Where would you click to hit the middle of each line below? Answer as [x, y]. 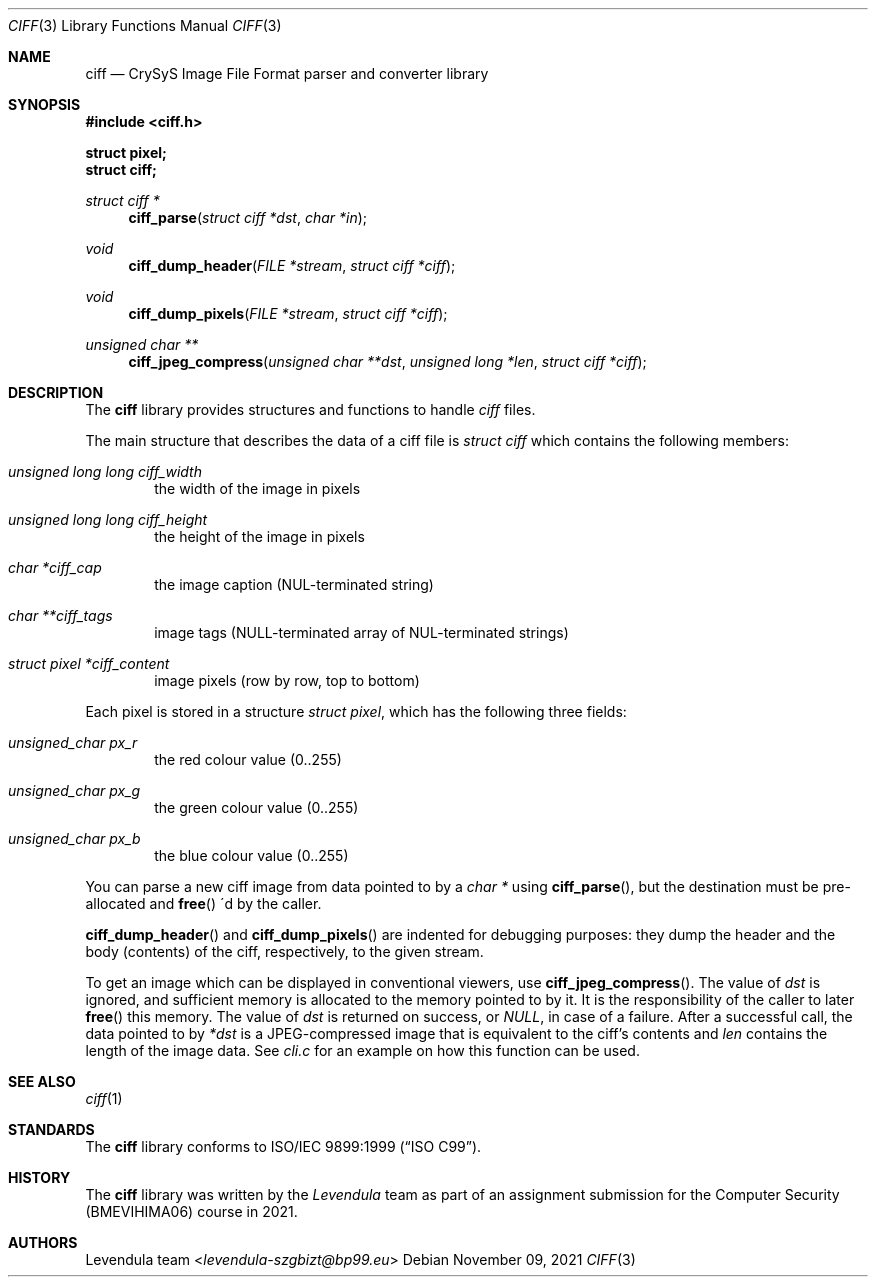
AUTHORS [43, 1242]
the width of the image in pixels [257, 488]
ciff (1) [104, 1098]
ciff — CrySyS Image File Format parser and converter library [287, 73]
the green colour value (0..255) [256, 807]
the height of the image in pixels [259, 536]
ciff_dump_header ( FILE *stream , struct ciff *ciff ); [292, 265]
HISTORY [39, 1177]
